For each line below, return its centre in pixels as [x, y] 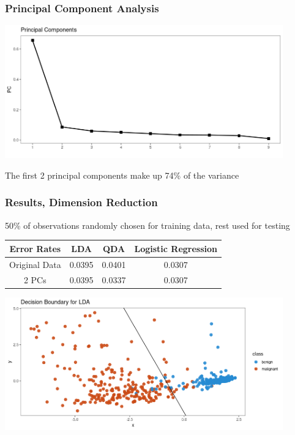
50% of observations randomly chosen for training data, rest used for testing [147, 225]
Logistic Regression [176, 248]
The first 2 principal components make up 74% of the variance [122, 175]
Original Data [35, 264]
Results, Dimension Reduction [81, 202]
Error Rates [35, 248]
